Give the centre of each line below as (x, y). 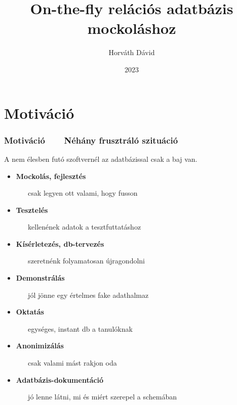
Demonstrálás (40, 278)
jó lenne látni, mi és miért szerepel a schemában (102, 397)
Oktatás (30, 312)
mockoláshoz (132, 28)
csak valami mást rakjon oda (72, 363)
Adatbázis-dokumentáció (60, 379)
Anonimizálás (40, 346)
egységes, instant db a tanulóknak (80, 328)
